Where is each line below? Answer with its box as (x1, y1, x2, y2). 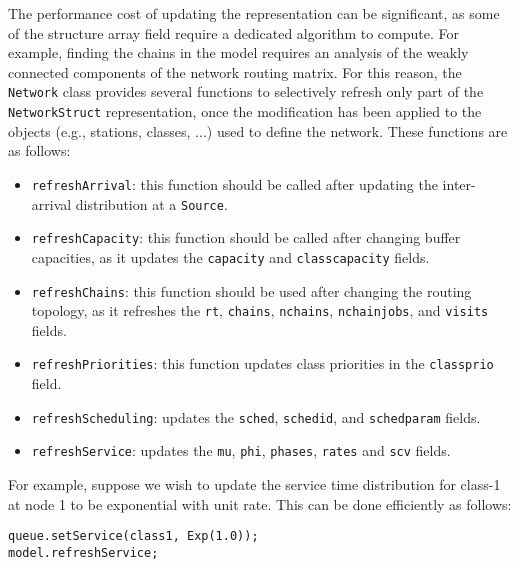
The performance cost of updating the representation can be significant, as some (8, 3, 500, 23)
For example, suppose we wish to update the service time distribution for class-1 (8, 473, 501, 494)
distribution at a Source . (75, 193, 228, 214)
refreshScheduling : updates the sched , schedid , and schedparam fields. (31, 406, 481, 427)
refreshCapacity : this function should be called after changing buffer (31, 227, 461, 248)
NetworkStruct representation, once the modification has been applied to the (8, 101, 482, 122)
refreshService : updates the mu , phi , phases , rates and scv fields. (31, 440, 451, 461)
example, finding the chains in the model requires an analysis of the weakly (8, 42, 469, 63)
